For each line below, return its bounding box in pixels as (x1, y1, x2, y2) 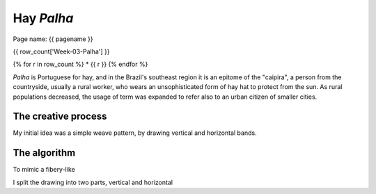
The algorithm (13, 147, 76, 159)
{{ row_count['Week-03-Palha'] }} (13, 47, 111, 56)
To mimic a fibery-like (13, 165, 76, 174)
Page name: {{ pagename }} (13, 35, 93, 43)
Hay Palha (13, 10, 74, 26)
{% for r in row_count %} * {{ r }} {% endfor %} (13, 60, 148, 69)
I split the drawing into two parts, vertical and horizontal (13, 178, 173, 186)
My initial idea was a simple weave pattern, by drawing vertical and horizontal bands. (13, 129, 257, 137)
